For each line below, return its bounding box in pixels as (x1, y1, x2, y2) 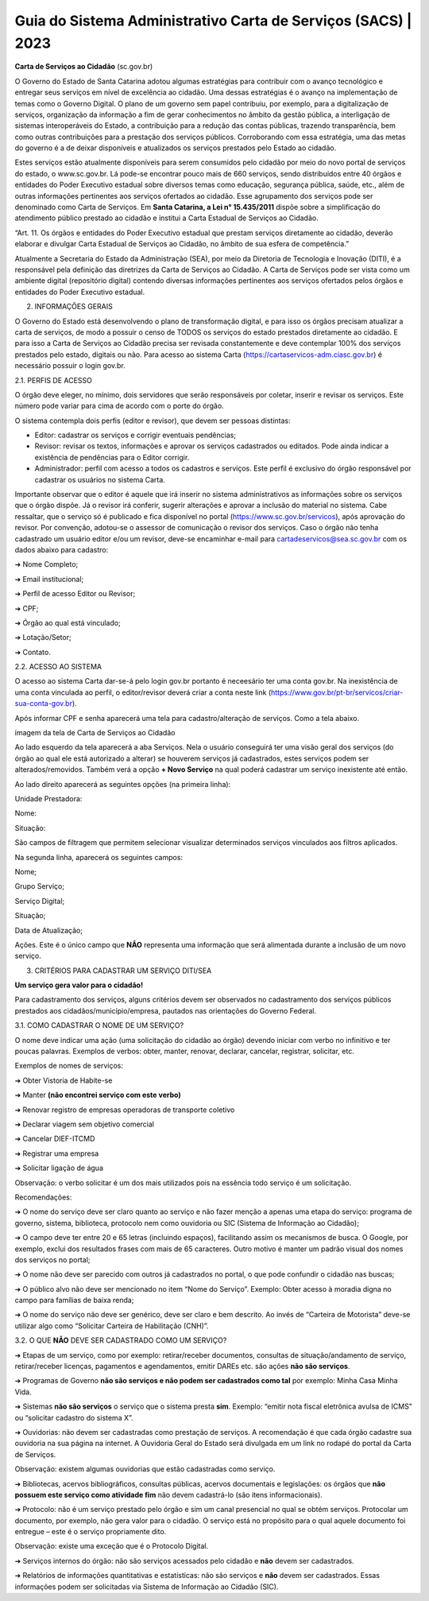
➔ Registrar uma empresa (14, 1149, 99, 1158)
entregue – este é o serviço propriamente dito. (14, 1527, 167, 1537)
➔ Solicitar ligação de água (14, 1163, 103, 1173)
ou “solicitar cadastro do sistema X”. (14, 1413, 134, 1422)
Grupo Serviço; (14, 882, 65, 891)
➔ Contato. (14, 647, 51, 657)
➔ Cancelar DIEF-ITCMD (14, 1134, 95, 1144)
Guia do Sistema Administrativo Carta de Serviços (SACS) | (14, 12, 412, 29)
